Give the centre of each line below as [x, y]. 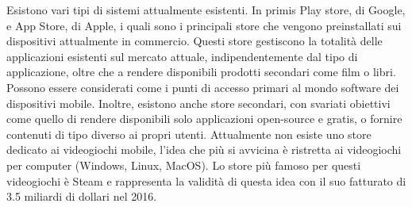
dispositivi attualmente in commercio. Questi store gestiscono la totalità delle [194, 41]
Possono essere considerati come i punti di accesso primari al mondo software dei [203, 87]
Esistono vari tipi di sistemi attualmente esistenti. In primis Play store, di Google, [206, 10]
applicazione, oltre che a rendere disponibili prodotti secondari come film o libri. [201, 72]
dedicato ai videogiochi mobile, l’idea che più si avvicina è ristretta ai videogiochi [204, 149]
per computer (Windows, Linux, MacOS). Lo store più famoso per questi [184, 165]
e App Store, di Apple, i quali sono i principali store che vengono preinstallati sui [204, 25]
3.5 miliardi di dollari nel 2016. [82, 196]
